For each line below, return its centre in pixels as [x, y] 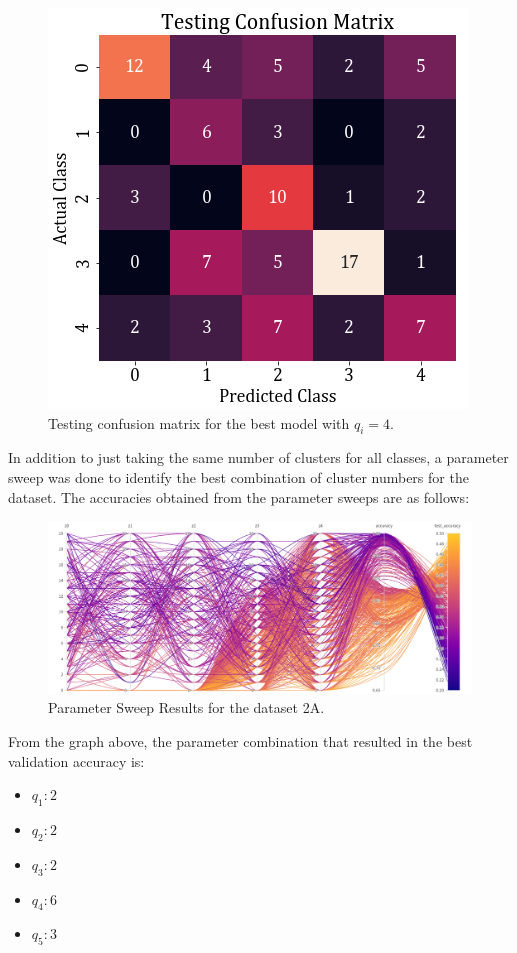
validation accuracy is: [76, 760]
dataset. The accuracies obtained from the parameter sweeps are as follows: [239, 496]
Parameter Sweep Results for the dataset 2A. [186, 707]
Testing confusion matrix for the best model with [199, 422]
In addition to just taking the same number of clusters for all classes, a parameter [258, 457]
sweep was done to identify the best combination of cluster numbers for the [238, 476]
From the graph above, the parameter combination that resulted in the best [240, 741]
